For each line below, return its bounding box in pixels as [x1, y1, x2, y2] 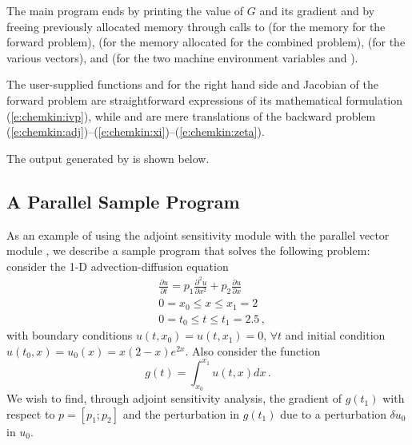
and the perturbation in [122, 405, 239, 422]
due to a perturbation [280, 405, 386, 422]
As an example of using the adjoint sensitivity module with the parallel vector [6, 226, 390, 243]
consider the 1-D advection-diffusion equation [6, 257, 229, 274]
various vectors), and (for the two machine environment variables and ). [6, 49, 358, 66]
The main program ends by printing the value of [6, 2, 244, 18]
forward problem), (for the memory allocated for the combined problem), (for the [6, 34, 406, 50]
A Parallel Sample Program [6, 189, 240, 213]
